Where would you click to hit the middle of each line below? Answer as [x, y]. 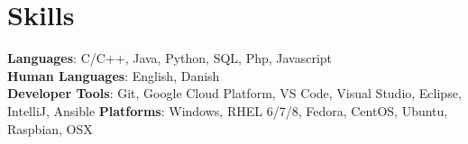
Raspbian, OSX [50, 128]
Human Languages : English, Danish [114, 75]
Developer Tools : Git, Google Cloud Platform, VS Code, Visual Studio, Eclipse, [234, 93]
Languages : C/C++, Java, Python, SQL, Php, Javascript [170, 58]
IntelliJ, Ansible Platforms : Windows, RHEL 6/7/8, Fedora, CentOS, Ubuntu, [228, 110]
